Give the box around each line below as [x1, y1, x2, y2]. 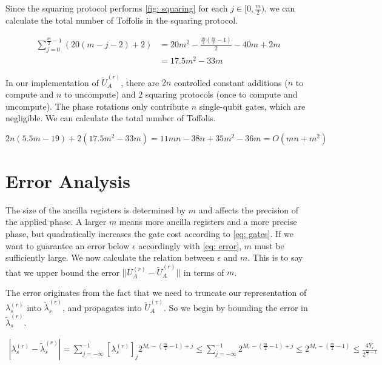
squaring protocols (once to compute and [145, 87, 298, 100]
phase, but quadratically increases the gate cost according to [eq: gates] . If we [5, 227, 293, 240]
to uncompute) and [64, 87, 136, 100]
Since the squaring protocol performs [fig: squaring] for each [5, 2, 228, 14]
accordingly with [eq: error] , [138, 239, 242, 252]
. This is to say [247, 251, 303, 264]
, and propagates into [62, 301, 142, 313]
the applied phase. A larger [5, 215, 107, 228]
